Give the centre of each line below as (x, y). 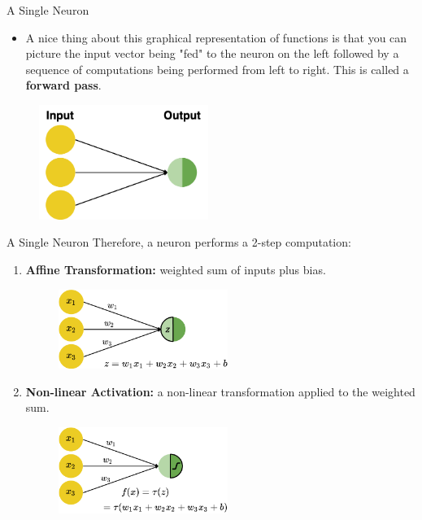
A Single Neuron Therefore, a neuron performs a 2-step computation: (179, 242)
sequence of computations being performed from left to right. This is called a (217, 69)
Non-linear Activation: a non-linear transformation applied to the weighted (220, 391)
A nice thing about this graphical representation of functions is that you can (216, 37)
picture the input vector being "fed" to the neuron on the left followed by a (212, 53)
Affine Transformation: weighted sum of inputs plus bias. (176, 270)
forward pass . (63, 85)
